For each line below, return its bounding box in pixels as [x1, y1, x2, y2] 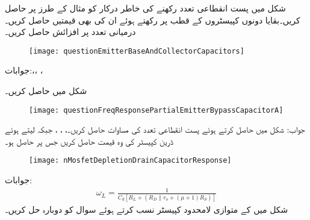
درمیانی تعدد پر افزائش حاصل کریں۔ [5, 25, 136, 38]
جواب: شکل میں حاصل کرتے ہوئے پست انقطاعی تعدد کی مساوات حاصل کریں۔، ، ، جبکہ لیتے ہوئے [5, 123, 305, 136]
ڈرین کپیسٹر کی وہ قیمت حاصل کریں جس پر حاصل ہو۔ [5, 134, 173, 147]
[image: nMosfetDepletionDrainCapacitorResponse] [29, 156, 232, 165]
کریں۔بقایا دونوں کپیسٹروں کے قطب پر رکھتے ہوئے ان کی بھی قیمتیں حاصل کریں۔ [5, 13, 300, 26]
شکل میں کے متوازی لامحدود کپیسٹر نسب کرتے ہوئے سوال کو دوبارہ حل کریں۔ [5, 203, 288, 215]
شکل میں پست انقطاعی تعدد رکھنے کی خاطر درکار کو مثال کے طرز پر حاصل [5, 2, 286, 14]
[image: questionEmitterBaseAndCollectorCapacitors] [29, 46, 244, 55]
